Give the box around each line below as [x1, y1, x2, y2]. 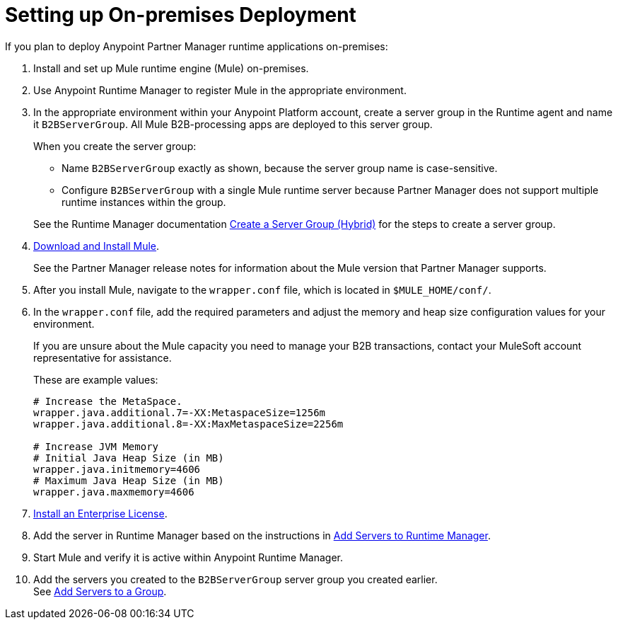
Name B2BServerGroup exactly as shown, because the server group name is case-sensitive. [62, 161, 498, 174]
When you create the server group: [33, 139, 197, 152]
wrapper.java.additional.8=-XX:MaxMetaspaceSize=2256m [33, 418, 344, 430]
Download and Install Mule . [33, 239, 160, 252]
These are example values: [33, 373, 158, 386]
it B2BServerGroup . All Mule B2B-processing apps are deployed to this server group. [33, 117, 433, 130]
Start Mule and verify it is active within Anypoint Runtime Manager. [33, 551, 344, 563]
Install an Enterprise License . [33, 507, 168, 520]
